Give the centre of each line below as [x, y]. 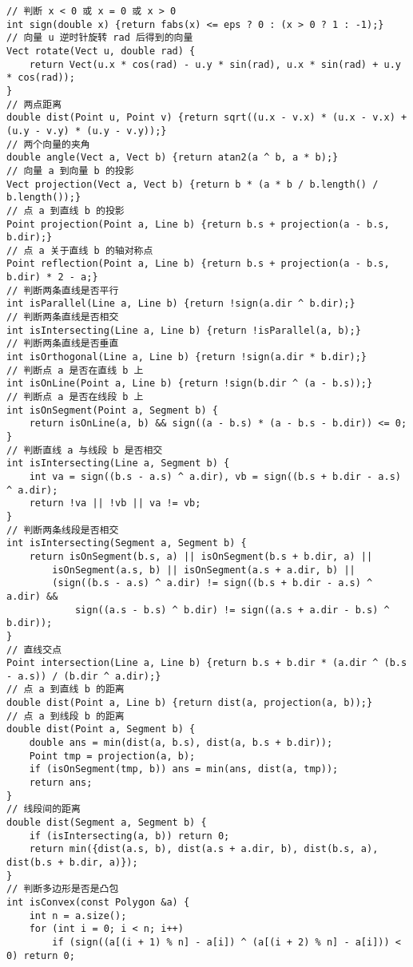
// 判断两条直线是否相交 [63, 317]
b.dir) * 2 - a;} [52, 277]
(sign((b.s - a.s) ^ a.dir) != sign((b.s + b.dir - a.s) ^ [212, 583]
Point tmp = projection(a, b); [112, 756]
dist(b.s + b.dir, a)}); [72, 862]
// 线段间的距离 [44, 809]
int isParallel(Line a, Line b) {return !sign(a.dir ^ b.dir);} [181, 304]
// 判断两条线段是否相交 [63, 530]
